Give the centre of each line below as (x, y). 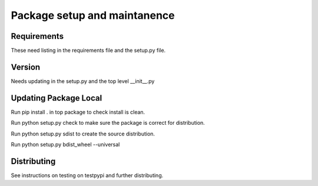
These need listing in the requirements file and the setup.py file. (88, 51)
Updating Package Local (57, 98)
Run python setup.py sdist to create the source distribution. (83, 134)
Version (26, 67)
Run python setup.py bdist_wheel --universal (65, 145)
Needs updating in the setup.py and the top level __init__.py (83, 81)
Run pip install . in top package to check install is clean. (78, 112)
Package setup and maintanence (93, 15)
